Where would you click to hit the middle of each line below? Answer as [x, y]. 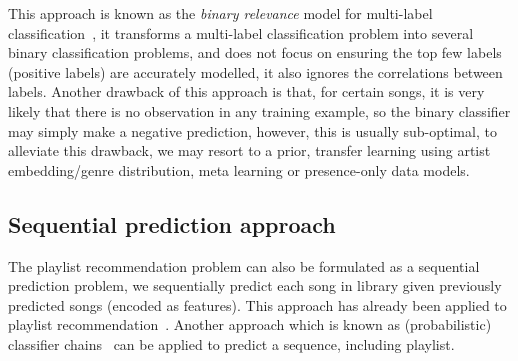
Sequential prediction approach [172, 223]
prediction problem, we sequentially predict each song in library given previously [255, 285]
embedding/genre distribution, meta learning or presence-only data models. [239, 169]
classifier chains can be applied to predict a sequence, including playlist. [231, 343]
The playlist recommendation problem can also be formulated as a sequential [244, 265]
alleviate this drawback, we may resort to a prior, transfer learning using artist [249, 150]
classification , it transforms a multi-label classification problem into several [241, 32]
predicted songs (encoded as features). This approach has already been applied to [257, 304]
